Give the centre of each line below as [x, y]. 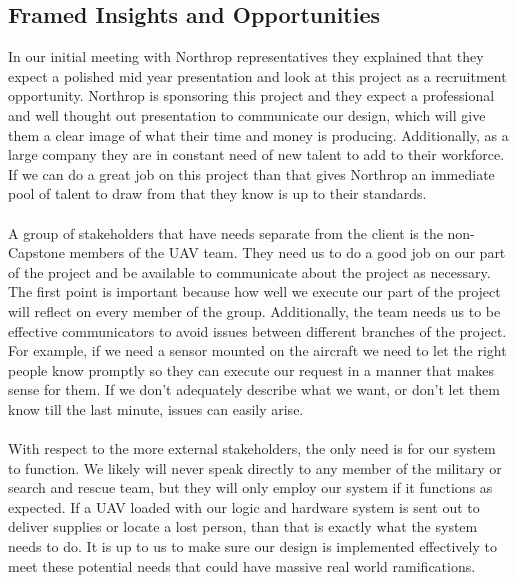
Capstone [36, 252]
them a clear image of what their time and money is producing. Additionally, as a [258, 134]
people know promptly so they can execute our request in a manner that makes [251, 369]
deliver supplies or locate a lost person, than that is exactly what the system [243, 526]
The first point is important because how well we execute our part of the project [254, 291]
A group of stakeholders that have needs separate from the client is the [225, 232]
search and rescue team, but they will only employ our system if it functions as [250, 487]
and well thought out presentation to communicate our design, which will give [247, 114]
